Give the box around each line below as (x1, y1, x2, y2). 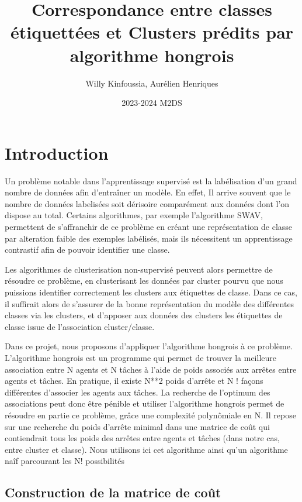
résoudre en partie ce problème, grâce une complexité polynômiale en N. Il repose (5, 408, 296, 421)
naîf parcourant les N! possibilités (5, 455, 124, 467)
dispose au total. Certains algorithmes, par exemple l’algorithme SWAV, (5, 209, 263, 221)
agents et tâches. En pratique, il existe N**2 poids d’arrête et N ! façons (5, 374, 263, 387)
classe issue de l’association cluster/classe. (5, 320, 155, 332)
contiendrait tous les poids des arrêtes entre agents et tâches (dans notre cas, (5, 432, 280, 444)
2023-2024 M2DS (122, 97, 182, 109)
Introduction (5, 140, 109, 164)
